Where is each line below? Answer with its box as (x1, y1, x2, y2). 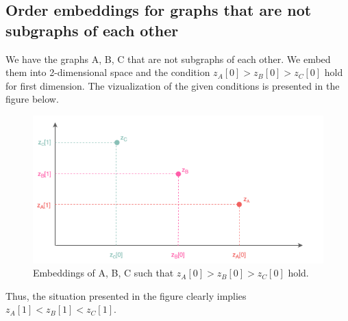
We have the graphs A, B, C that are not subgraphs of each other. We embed (5, 51, 331, 66)
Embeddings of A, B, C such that (33, 266, 174, 280)
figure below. (5, 92, 59, 106)
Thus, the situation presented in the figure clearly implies (5, 288, 247, 303)
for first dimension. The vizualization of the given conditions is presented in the (5, 78, 340, 92)
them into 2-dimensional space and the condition (5, 65, 210, 79)
